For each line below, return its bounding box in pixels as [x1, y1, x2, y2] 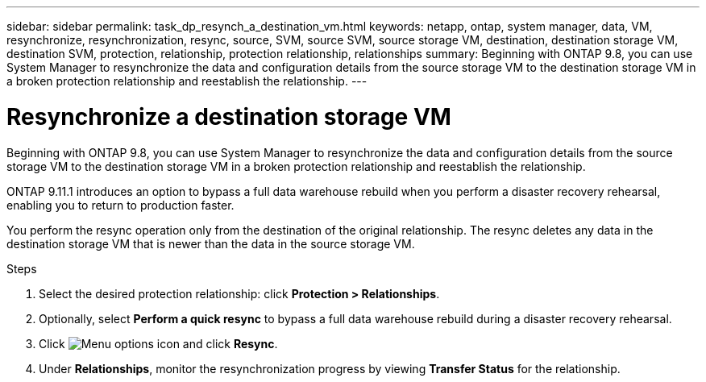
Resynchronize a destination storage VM [6, 102, 451, 131]
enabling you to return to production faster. [6, 197, 235, 212]
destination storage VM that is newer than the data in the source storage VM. [6, 236, 415, 251]
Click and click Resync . [39, 336, 278, 351]
